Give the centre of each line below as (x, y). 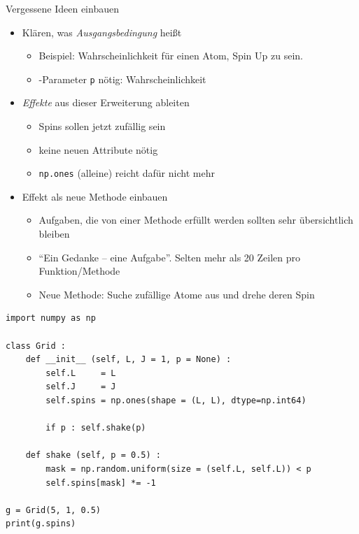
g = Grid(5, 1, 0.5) (54, 510)
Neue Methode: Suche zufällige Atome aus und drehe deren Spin (177, 294)
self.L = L (81, 373)
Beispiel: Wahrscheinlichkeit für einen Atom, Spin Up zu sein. (171, 56)
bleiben (54, 234)
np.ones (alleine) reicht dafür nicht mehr (127, 173)
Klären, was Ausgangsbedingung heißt (102, 32)
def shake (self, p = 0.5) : (93, 455)
